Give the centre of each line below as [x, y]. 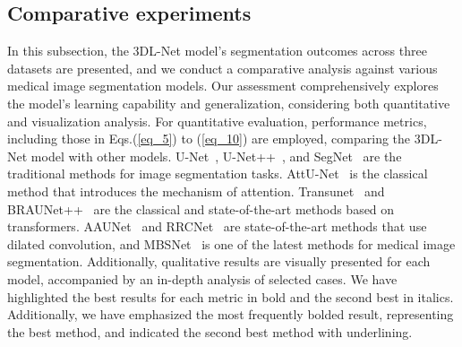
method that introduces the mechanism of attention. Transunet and [196, 191]
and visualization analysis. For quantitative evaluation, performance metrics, [217, 121]
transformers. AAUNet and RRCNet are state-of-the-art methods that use [217, 226]
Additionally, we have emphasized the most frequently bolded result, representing [231, 314]
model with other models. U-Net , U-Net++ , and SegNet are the [216, 156]
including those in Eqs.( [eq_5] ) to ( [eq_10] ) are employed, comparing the [209, 139]
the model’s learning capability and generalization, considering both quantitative [229, 103]
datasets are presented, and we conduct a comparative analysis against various [222, 68]
